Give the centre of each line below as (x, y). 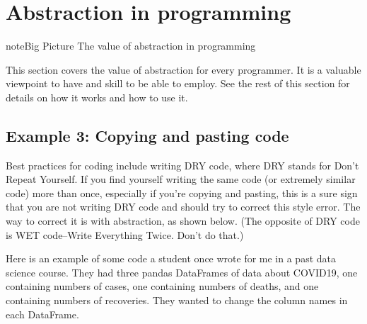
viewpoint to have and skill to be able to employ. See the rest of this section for (178, 83)
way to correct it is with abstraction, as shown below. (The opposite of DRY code (183, 221)
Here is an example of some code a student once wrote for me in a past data (171, 258)
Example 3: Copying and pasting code (147, 135)
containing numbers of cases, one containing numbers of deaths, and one (162, 286)
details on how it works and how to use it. (97, 97)
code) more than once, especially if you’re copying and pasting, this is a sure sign (182, 192)
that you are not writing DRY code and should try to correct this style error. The (183, 207)
